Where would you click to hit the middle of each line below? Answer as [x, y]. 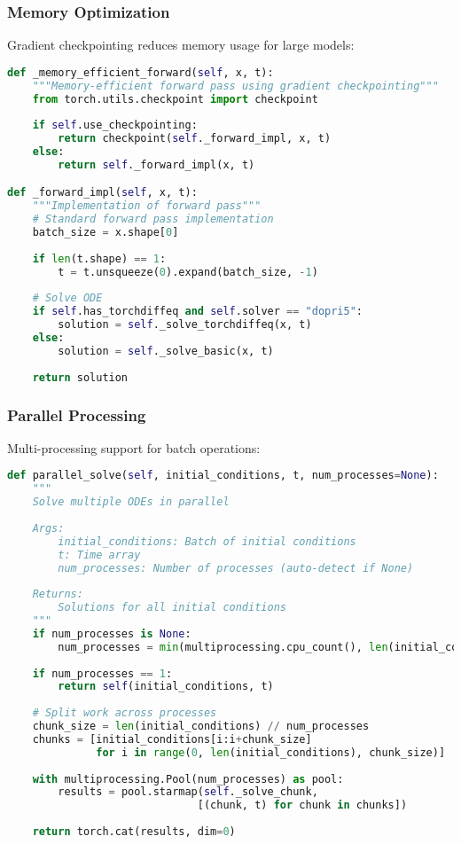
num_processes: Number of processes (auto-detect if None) [236, 568]
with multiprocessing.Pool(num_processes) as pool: [188, 779]
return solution [80, 377]
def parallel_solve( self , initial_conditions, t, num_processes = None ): [223, 476]
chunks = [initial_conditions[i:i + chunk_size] [172, 739]
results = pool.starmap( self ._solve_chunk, [188, 792]
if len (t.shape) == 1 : [99, 258]
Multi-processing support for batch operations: [134, 447]
